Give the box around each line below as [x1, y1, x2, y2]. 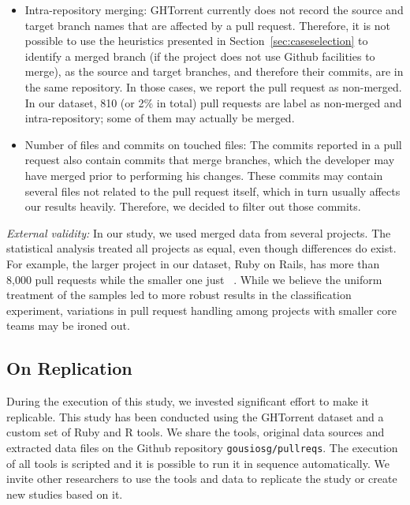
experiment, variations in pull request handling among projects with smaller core [6, 301, 397, 318]
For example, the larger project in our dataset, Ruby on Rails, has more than [6, 255, 380, 271]
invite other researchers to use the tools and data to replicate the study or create [6, 470, 397, 487]
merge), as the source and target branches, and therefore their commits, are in [24, 63, 404, 80]
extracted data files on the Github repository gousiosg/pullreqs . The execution [6, 439, 398, 455]
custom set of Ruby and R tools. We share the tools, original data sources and [6, 424, 385, 440]
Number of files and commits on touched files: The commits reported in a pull [24, 136, 402, 152]
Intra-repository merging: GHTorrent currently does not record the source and [24, 2, 404, 17]
